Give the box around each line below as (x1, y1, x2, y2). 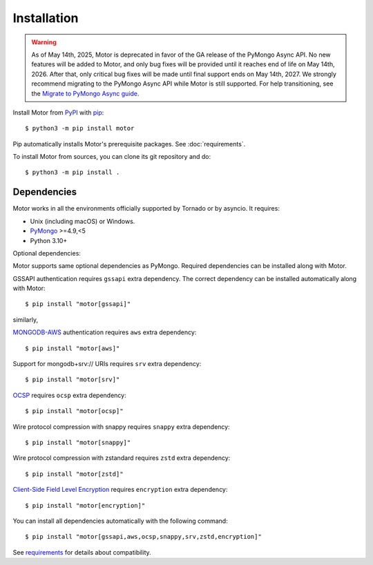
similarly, (12, 315, 38, 324)
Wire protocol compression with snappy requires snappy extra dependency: (12, 422, 231, 431)
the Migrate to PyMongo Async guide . (31, 89, 140, 97)
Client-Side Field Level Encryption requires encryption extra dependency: (12, 486, 228, 494)
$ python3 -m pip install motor (25, 124, 135, 133)
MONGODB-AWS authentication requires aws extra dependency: (12, 328, 197, 336)
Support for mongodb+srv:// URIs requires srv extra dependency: (12, 360, 202, 368)
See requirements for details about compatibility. (12, 548, 151, 556)
